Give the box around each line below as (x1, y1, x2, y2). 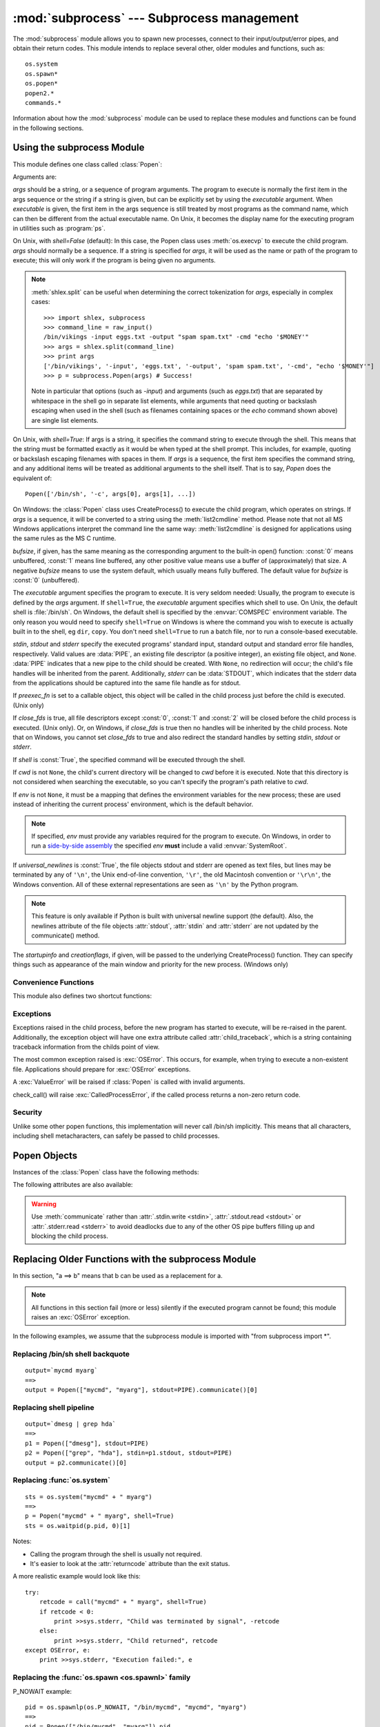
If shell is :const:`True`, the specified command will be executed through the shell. (12, 755, 246, 763)
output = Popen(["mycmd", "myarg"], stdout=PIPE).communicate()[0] (25, 1386, 258, 1394)
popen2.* (25, 89, 54, 97)
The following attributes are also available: (12, 1181, 133, 1189)
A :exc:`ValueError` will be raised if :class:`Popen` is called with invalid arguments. (12, 1078, 246, 1086)
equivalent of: (12, 474, 52, 482)
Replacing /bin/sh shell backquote (12, 1349, 130, 1359)
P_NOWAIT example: (12, 1687, 72, 1695)
